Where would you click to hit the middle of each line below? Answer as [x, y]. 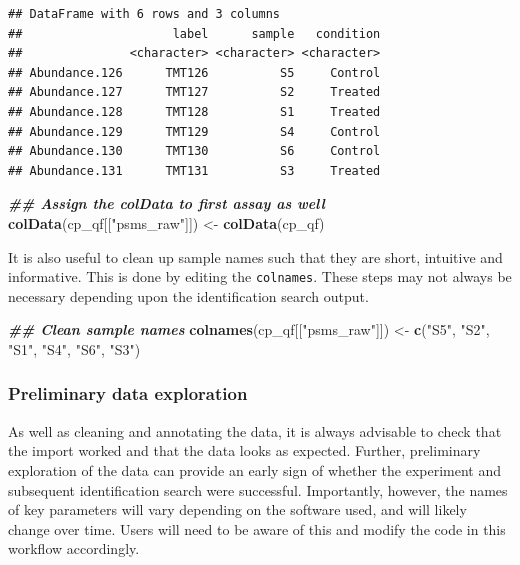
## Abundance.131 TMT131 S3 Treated [194, 170]
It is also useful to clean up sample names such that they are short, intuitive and [255, 256]
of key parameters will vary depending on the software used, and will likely [237, 509]
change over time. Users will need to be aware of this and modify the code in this [257, 528]
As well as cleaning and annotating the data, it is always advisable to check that [255, 430]
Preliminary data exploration [128, 393]
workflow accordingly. [74, 548]
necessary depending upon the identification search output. [188, 295]
